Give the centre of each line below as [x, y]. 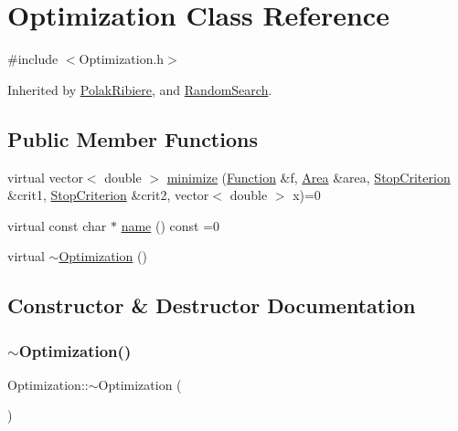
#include [33, 59]
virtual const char [57, 225]
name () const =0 [170, 225]
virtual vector [45, 177]
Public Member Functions [133, 138]
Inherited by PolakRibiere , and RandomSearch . [140, 89]
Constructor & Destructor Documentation [212, 305]
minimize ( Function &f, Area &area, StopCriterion [309, 177]
